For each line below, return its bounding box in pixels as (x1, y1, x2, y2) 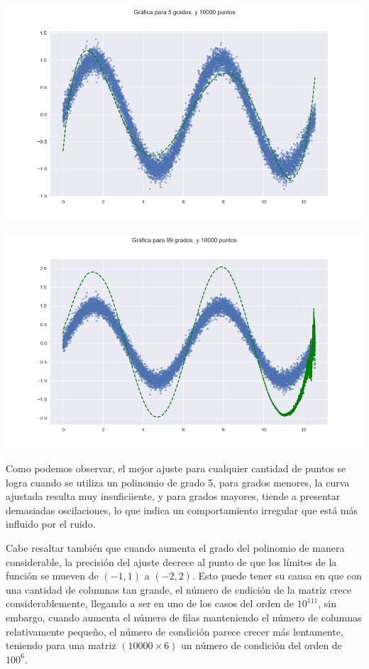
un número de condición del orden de (181, 638, 342, 653)
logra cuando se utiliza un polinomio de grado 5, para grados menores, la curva (6, 474, 350, 489)
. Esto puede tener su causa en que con (192, 568, 362, 583)
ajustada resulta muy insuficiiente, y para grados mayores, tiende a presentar (6, 489, 341, 504)
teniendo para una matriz (6, 638, 116, 653)
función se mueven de (6, 568, 99, 583)
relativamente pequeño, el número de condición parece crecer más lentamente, (6, 624, 343, 638)
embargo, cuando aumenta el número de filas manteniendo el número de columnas (6, 609, 362, 624)
